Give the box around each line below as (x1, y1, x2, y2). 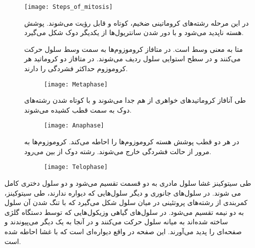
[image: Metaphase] (44, 81, 108, 88)
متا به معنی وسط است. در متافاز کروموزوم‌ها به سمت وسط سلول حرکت (24, 43, 243, 54)
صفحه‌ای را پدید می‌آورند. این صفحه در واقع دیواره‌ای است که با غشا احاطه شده (4, 226, 242, 236)
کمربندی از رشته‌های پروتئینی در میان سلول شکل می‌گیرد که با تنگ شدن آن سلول (4, 197, 248, 207)
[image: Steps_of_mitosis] (24, 3, 113, 10)
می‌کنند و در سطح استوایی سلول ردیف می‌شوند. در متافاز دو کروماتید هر (24, 53, 241, 64)
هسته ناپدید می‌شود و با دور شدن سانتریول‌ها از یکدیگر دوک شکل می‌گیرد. (24, 27, 244, 38)
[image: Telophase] (44, 164, 108, 171)
